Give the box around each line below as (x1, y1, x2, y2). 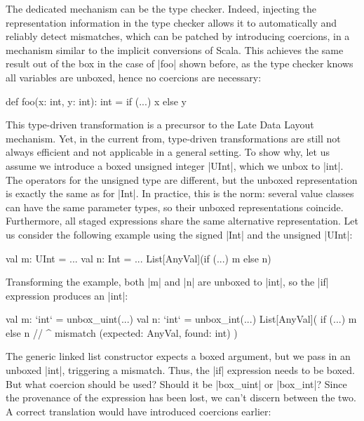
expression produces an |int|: (6, 288, 128, 302)
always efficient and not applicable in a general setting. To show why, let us (6, 145, 330, 159)
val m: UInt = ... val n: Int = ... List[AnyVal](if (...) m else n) (6, 250, 271, 265)
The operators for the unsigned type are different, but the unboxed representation (6, 172, 358, 187)
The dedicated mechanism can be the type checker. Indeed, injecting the (6, 1, 317, 15)
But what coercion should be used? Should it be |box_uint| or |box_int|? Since (6, 376, 347, 391)
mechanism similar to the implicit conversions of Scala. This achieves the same (6, 42, 344, 57)
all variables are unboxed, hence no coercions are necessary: (6, 69, 262, 84)
